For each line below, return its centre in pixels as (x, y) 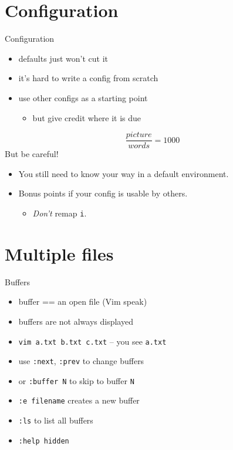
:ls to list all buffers (56, 420)
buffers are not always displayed (76, 321)
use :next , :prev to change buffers (81, 361)
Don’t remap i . (60, 213)
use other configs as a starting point (83, 97)
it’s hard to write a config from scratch (88, 78)
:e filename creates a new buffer (79, 400)
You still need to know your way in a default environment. (124, 173)
